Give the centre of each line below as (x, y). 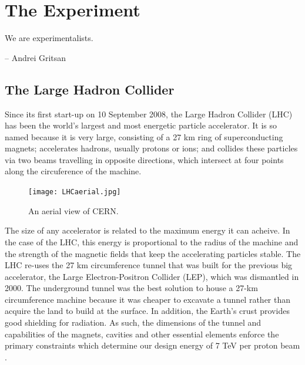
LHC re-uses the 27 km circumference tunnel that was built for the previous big (149, 265)
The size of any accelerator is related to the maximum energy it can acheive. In (148, 230)
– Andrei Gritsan (36, 57)
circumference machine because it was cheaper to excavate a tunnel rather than (148, 299)
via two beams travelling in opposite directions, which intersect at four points (144, 159)
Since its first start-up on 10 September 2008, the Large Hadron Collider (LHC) (149, 114)
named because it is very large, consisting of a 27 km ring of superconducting (144, 136)
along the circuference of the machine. (73, 171)
